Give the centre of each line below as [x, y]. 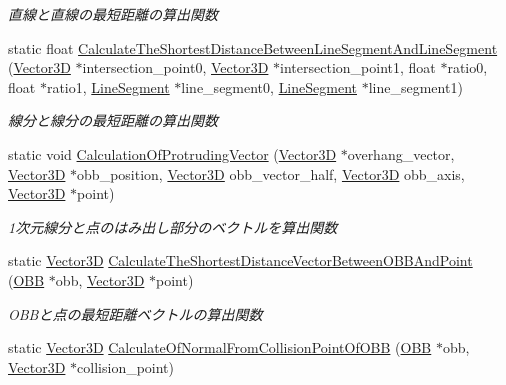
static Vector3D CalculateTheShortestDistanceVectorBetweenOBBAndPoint [240, 260]
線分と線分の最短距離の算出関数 [113, 120]
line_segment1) [415, 86]
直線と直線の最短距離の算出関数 [113, 14]
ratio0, [467, 67]
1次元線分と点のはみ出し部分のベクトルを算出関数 [173, 226]
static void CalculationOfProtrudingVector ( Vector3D [172, 153]
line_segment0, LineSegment [269, 86]
